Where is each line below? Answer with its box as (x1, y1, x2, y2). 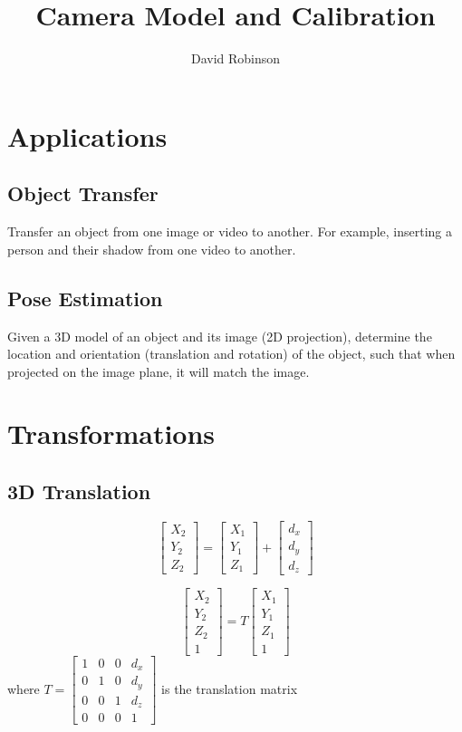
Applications (7, 117, 168, 154)
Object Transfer (7, 179, 159, 207)
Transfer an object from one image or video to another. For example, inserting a (7, 222, 453, 241)
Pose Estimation (7, 284, 163, 312)
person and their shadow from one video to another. (7, 239, 296, 258)
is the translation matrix (161, 679, 298, 698)
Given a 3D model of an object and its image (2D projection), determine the (7, 326, 432, 345)
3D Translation (7, 477, 151, 506)
